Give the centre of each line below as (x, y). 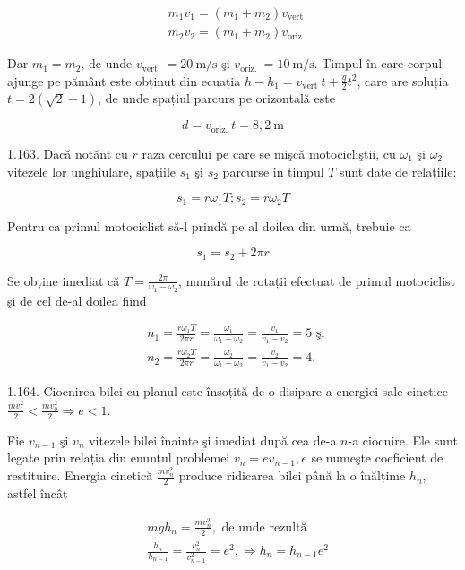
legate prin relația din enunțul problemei (119, 458)
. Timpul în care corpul (378, 63)
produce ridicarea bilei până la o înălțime (292, 475)
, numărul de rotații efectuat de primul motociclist (317, 280)
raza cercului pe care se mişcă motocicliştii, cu (269, 153)
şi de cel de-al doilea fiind (77, 300)
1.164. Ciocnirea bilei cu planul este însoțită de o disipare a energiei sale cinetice (228, 391)
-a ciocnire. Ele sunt (403, 440)
